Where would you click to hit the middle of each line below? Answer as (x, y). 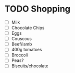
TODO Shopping (37, 9)
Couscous (22, 39)
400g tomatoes (27, 50)
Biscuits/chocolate (30, 66)
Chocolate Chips (28, 28)
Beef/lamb (22, 44)
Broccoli (20, 55)
